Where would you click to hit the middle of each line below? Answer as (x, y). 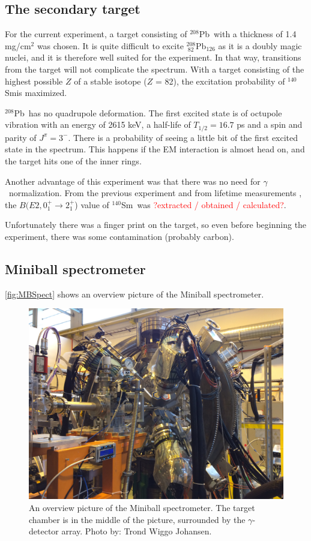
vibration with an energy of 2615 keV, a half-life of (98, 124)
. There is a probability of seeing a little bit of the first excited (183, 137)
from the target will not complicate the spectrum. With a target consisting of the (155, 69)
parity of (21, 137)
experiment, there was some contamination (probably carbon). (119, 236)
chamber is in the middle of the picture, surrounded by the (137, 519)
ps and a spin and (270, 124)
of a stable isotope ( (110, 81)
